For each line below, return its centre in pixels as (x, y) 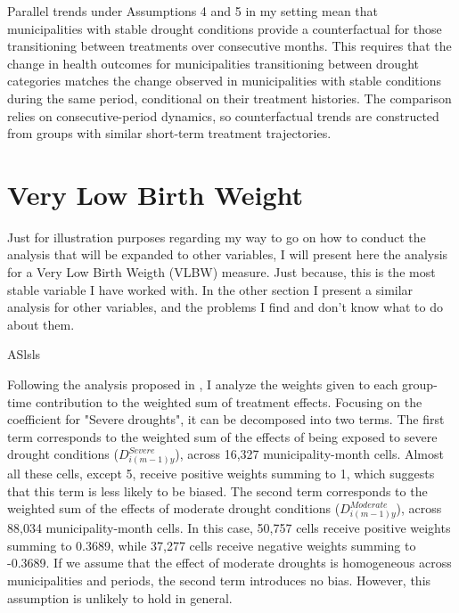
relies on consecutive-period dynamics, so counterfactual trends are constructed (223, 115)
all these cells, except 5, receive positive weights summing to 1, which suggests (221, 474)
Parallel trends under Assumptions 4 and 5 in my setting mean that (193, 11)
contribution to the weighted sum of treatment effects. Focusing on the (229, 401)
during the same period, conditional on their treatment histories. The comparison (229, 98)
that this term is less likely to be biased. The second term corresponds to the (217, 490)
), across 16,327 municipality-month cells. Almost (309, 454)
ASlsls (24, 354)
